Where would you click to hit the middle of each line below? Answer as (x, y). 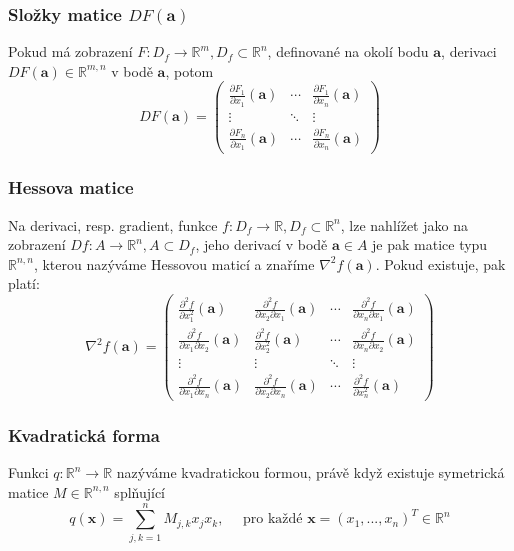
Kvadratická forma (84, 435)
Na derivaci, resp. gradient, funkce (113, 224)
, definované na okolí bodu (348, 51)
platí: (24, 283)
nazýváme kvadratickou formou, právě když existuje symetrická (310, 472)
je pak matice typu (430, 244)
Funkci (28, 472)
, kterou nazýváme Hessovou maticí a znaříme (174, 263)
